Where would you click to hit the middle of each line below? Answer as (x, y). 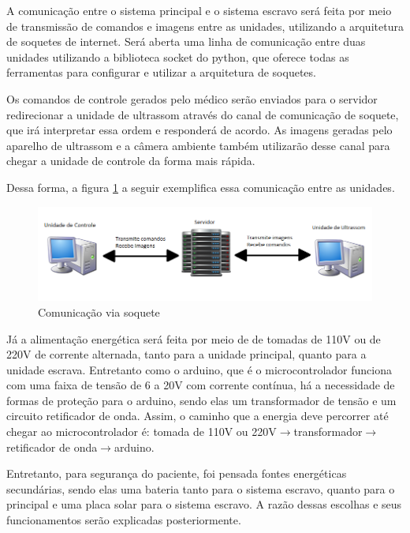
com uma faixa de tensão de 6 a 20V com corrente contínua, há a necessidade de (201, 385)
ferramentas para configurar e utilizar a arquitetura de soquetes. (161, 72)
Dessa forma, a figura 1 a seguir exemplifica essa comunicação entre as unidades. (201, 187)
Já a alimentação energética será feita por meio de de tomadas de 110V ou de (194, 338)
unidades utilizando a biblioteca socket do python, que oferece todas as (178, 56)
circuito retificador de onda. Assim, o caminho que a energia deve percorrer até (198, 416)
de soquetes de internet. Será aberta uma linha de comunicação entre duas (186, 41)
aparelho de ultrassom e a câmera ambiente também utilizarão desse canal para (198, 145)
